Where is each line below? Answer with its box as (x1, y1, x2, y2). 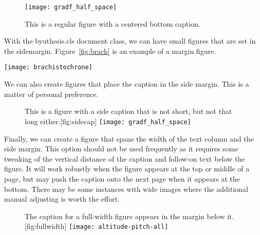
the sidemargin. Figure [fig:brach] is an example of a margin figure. (4, 45, 216, 56)
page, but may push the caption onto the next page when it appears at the (4, 173, 240, 184)
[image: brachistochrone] (4, 64, 92, 71)
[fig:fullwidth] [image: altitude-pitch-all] (25, 221, 169, 231)
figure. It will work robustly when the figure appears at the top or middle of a (4, 163, 250, 174)
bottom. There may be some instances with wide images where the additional (4, 183, 248, 194)
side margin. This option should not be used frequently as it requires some (4, 143, 238, 154)
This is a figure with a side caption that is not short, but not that (25, 106, 232, 116)
